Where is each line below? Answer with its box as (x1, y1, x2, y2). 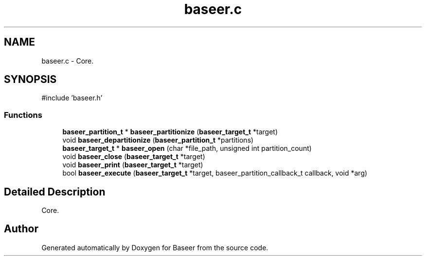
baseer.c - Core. (41, 56, 94, 65)
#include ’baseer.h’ (41, 94, 103, 102)
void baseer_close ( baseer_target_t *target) (62, 152, 205, 161)
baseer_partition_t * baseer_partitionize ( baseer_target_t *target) (62, 128, 278, 136)
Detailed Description (4, 185, 106, 198)
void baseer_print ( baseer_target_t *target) (62, 161, 203, 169)
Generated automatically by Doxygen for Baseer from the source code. (41, 243, 268, 252)
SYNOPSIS (4, 73, 57, 86)
